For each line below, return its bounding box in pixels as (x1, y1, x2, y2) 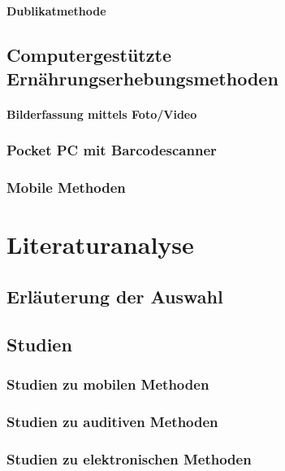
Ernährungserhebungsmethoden (6, 65, 279, 90)
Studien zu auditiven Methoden (6, 411, 218, 431)
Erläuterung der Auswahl (6, 284, 223, 308)
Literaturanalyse (6, 228, 194, 261)
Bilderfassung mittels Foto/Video (6, 105, 197, 122)
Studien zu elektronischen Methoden (6, 448, 252, 469)
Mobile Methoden (6, 177, 126, 198)
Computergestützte (6, 41, 171, 67)
